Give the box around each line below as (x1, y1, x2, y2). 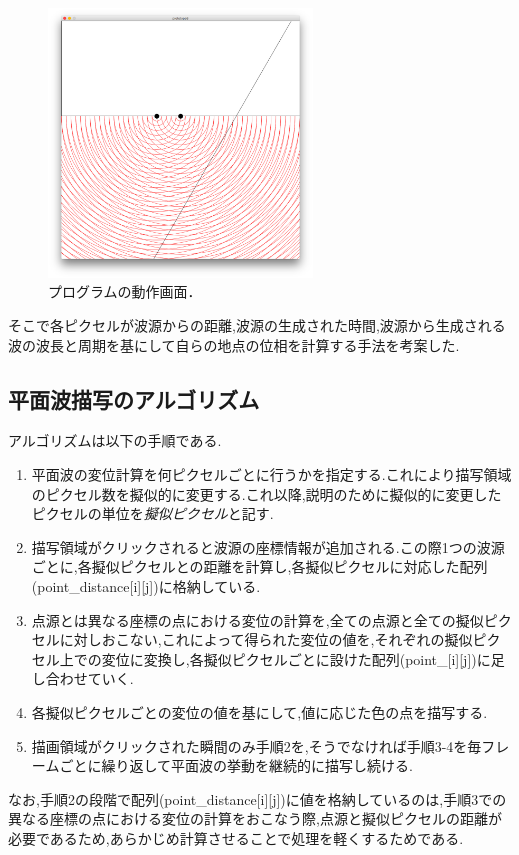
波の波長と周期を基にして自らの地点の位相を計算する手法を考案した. (8, 334, 460, 355)
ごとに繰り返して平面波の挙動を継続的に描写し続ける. (59, 755, 413, 776)
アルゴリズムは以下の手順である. (8, 430, 222, 451)
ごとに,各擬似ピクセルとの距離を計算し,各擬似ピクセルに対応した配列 (31, 556, 488, 577)
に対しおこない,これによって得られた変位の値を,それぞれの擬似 (59, 629, 473, 650)
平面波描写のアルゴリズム (8, 383, 260, 414)
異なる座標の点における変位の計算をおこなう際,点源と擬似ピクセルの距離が (8, 808, 502, 829)
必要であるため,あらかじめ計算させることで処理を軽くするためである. (8, 827, 464, 848)
